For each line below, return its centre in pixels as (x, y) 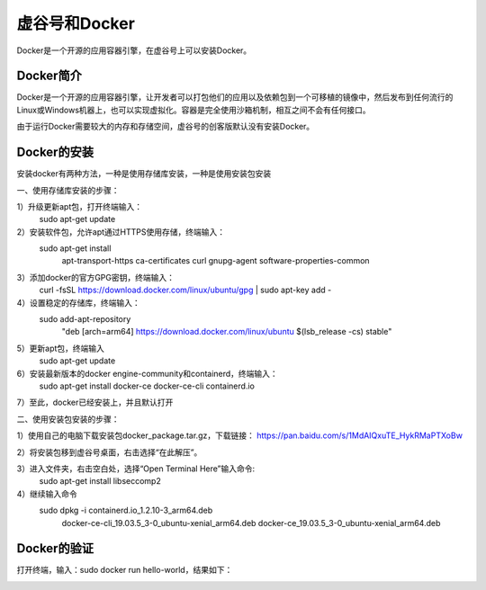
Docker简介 (49, 76)
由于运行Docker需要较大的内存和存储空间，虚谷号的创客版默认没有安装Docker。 (166, 127)
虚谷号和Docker (76, 23)
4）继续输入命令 (47, 494)
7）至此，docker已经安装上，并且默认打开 (95, 402)
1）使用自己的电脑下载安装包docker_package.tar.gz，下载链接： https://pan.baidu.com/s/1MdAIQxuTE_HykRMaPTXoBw (240, 435)
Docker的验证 (55, 549)
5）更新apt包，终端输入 (61, 348)
